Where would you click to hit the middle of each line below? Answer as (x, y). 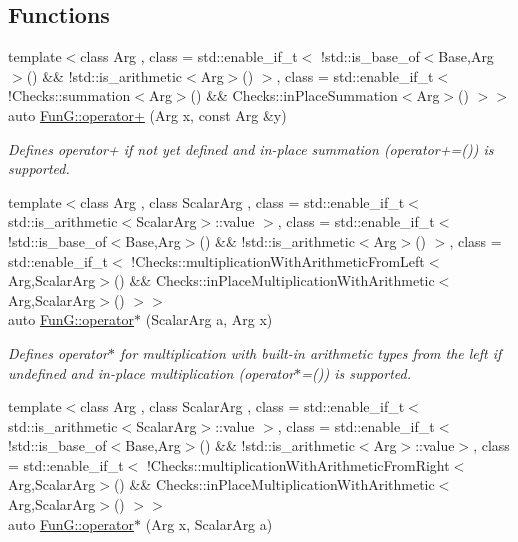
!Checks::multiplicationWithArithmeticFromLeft (278, 260)
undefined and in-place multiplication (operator (151, 372)
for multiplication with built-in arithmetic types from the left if (311, 352)
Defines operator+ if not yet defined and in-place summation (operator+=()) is (251, 148)
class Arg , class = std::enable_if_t (189, 56)
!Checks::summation (69, 95)
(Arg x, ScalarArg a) (209, 523)
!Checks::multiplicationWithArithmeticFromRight (298, 464)
